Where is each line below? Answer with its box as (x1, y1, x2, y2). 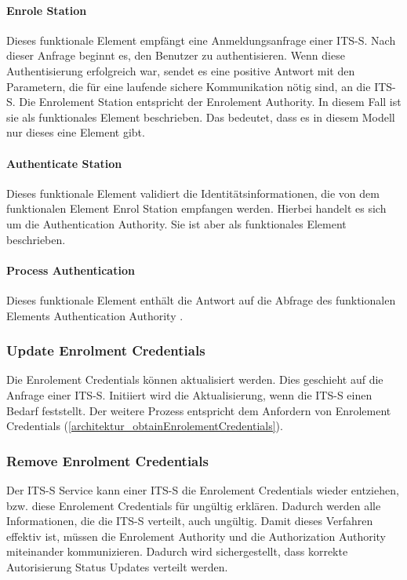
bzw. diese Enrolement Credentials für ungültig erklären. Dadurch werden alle (6, 497, 381, 513)
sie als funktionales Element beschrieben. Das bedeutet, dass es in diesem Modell (6, 108, 395, 125)
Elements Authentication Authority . (6, 307, 184, 323)
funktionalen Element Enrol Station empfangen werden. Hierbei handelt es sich (6, 200, 387, 217)
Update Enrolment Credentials (6, 341, 205, 360)
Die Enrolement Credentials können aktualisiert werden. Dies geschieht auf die (6, 371, 383, 388)
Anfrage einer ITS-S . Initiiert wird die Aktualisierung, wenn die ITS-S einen (6, 386, 372, 403)
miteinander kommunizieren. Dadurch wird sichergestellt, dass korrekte (6, 543, 348, 560)
